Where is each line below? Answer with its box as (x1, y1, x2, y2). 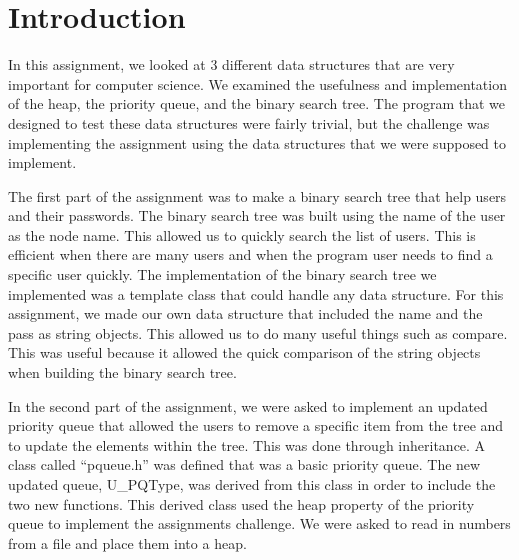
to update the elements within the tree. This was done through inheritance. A (8, 434, 486, 455)
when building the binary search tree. (8, 362, 237, 383)
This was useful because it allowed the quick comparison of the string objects (8, 342, 481, 363)
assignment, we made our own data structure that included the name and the (8, 303, 483, 324)
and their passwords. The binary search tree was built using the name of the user (8, 205, 506, 226)
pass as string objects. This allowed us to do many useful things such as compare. (8, 322, 508, 343)
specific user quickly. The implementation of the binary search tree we (8, 264, 437, 285)
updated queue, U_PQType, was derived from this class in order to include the (8, 474, 496, 494)
